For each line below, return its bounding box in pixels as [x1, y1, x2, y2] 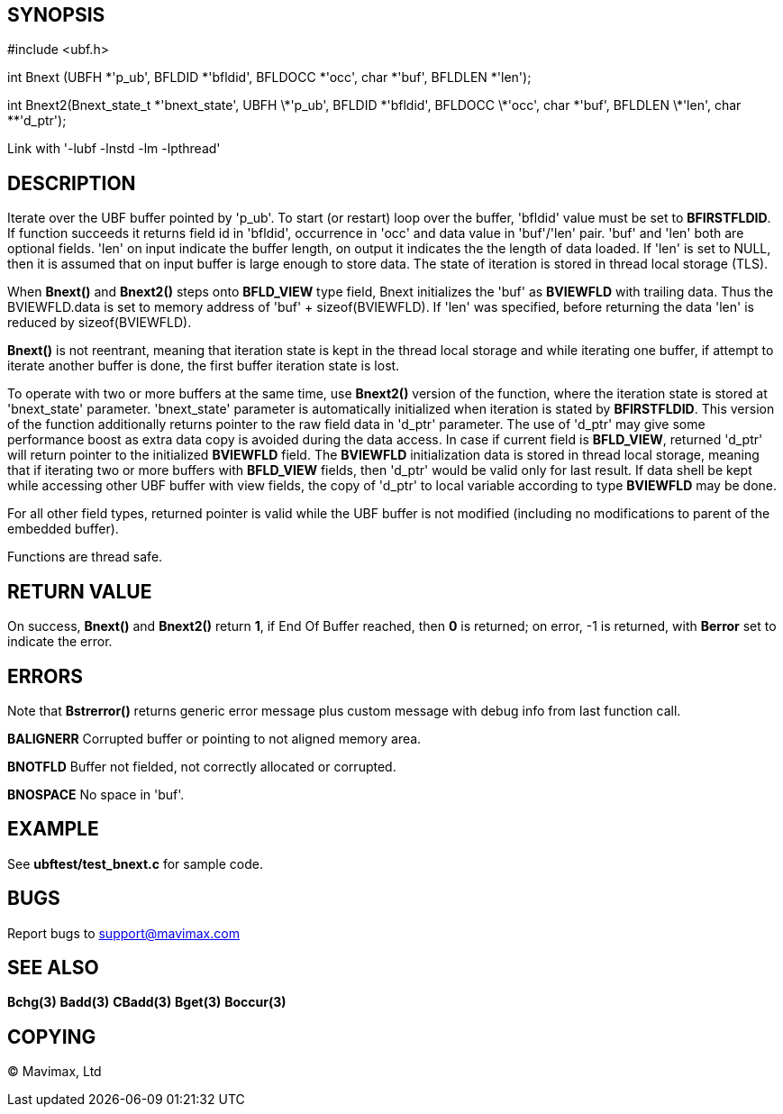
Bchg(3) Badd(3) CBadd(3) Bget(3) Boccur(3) [7, 994, 287, 1010]
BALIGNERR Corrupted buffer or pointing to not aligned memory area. [7, 730, 422, 746]
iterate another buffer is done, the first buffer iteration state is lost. [7, 358, 400, 374]
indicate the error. [7, 634, 113, 650]
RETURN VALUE [7, 580, 152, 603]
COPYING [7, 1025, 96, 1048]
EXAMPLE [7, 817, 99, 841]
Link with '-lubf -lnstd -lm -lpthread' [7, 141, 221, 157]
